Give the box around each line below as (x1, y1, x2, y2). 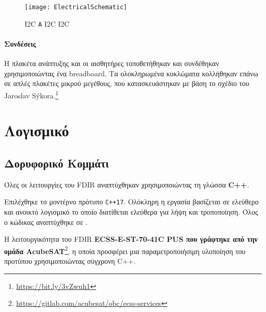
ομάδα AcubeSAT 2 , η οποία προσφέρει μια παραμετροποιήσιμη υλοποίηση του (4, 244, 246, 256)
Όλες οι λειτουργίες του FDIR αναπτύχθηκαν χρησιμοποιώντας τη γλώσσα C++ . (4, 179, 249, 190)
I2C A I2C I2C (25, 18, 70, 29)
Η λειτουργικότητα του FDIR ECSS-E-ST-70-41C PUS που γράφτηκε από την (4, 234, 258, 244)
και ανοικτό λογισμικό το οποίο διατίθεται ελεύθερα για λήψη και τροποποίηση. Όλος (4, 206, 258, 217)
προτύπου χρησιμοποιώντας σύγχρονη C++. (4, 256, 136, 266)
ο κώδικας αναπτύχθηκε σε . (4, 216, 88, 227)
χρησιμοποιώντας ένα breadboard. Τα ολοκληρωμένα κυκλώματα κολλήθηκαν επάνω (4, 68, 258, 78)
